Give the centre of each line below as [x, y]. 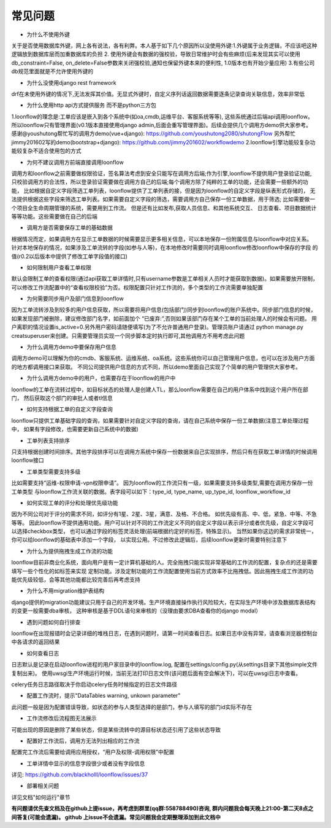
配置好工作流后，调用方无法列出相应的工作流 [83, 741]
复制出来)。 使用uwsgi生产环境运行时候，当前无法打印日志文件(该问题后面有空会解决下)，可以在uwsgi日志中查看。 [156, 673]
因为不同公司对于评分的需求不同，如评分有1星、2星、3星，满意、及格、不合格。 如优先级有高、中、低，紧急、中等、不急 [164, 514]
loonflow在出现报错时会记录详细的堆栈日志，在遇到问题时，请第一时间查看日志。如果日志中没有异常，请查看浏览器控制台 [165, 633]
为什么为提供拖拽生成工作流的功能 [70, 551]
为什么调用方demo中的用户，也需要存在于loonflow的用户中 [101, 378]
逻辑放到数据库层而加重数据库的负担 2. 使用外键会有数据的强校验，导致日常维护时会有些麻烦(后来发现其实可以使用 [156, 54]
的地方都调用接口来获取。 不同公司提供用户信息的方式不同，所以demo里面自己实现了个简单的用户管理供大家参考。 [156, 367]
